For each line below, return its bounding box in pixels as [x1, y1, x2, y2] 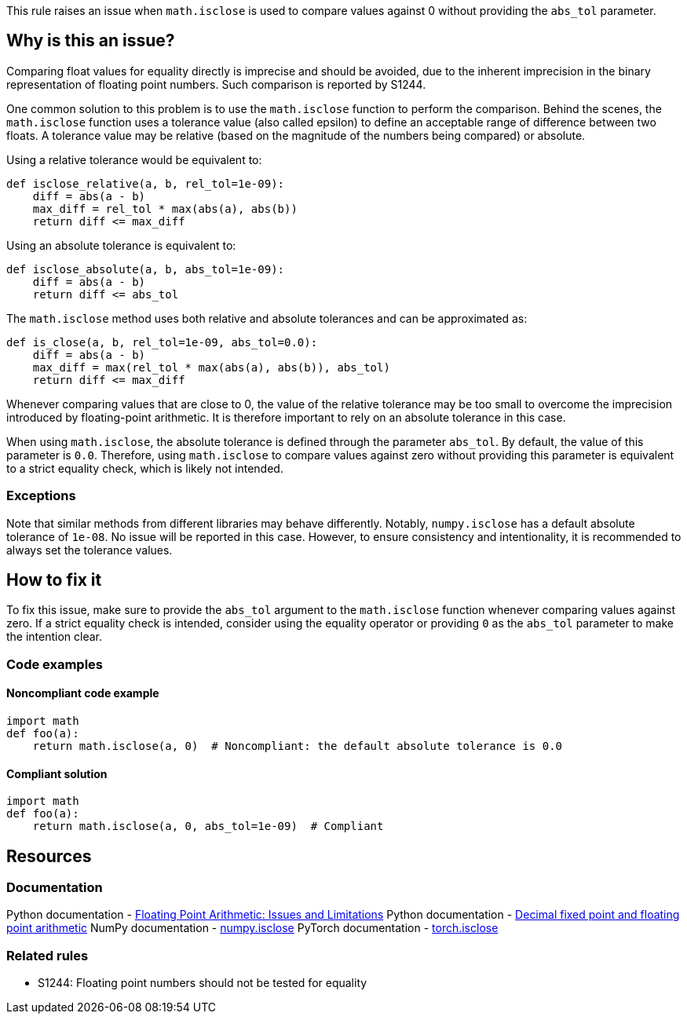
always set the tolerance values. [6, 543, 173, 557]
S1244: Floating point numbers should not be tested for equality [38, 976, 367, 990]
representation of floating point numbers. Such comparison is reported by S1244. [6, 77, 426, 91]
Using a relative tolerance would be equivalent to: [6, 152, 262, 166]
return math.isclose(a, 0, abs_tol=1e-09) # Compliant [32, 820, 384, 833]
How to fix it [6, 570, 102, 590]
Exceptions [6, 488, 76, 504]
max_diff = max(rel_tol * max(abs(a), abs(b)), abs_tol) [32, 360, 390, 374]
